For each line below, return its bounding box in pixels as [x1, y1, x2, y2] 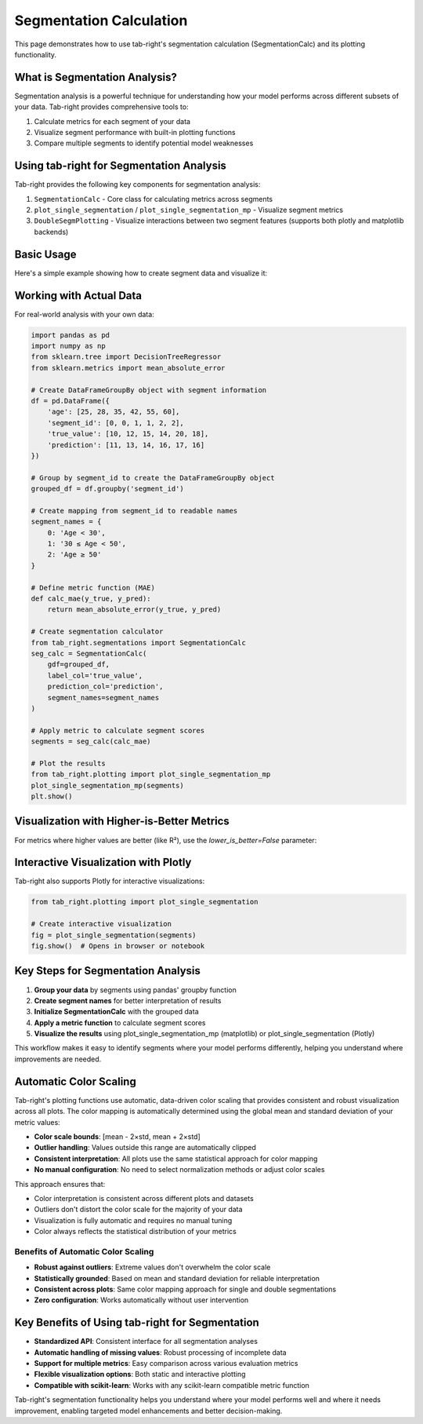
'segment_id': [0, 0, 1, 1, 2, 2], [47, 418, 184, 427]
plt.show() [31, 792, 73, 801]
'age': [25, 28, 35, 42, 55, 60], [47, 407, 180, 416]
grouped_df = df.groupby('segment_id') [31, 484, 184, 494]
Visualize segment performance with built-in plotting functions [34, 128, 236, 137]
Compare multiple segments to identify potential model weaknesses [34, 138, 254, 148]
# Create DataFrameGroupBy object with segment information [31, 385, 267, 394]
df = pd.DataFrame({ [31, 396, 110, 406]
